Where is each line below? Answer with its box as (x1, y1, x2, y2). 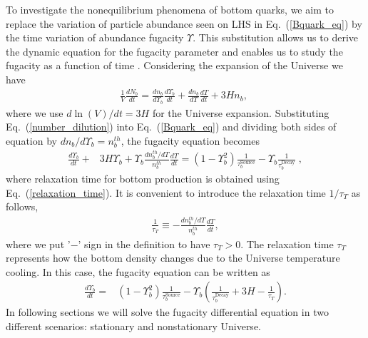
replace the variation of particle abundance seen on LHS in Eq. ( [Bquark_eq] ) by (6, 16, 362, 31)
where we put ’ (6, 236, 71, 251)
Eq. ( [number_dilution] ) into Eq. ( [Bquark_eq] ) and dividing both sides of (6, 119, 337, 134)
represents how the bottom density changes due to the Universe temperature (6, 250, 340, 265)
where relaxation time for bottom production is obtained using (6, 171, 280, 186)
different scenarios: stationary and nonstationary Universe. (6, 319, 261, 334)
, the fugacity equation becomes (121, 133, 260, 148)
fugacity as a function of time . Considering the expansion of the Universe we (6, 58, 343, 73)
